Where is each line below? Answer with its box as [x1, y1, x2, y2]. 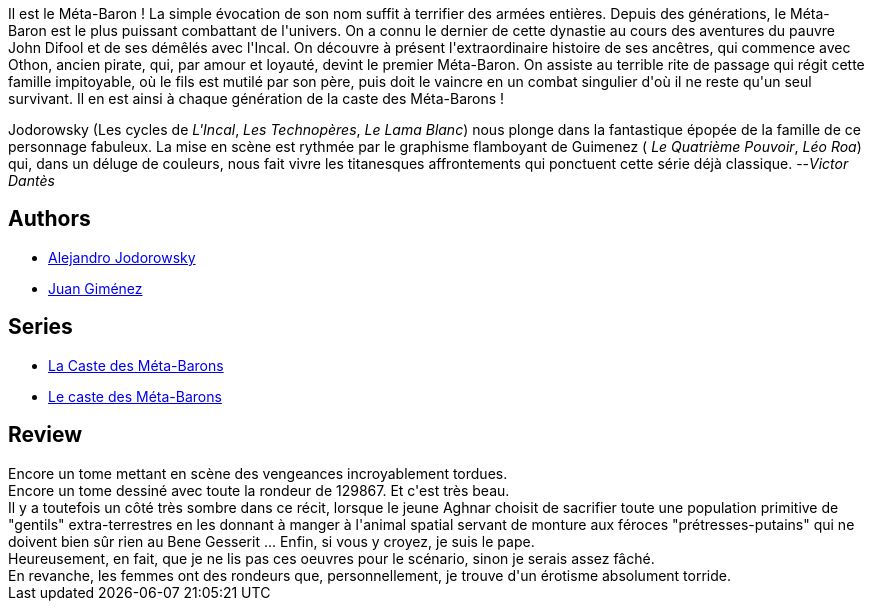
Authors [8, 206, 91, 232]
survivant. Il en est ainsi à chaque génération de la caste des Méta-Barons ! [8, 90, 505, 107]
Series [8, 314, 73, 340]
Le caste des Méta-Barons [48, 387, 222, 405]
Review [8, 422, 83, 448]
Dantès [8, 172, 55, 189]
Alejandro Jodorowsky [48, 248, 196, 266]
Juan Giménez [48, 279, 143, 297]
